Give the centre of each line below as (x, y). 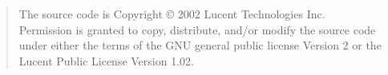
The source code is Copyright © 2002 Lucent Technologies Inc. (172, 14)
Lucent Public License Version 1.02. (106, 60)
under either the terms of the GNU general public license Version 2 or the (200, 45)
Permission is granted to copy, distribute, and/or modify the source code (197, 29)
